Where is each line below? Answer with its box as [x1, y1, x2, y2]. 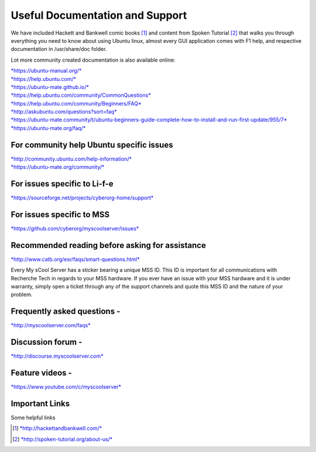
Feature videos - [11, 368, 73, 378]
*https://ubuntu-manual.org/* [11, 67, 82, 74]
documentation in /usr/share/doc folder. [11, 46, 107, 53]
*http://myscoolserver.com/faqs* [11, 322, 91, 329]
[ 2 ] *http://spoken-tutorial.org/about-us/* [12, 436, 113, 443]
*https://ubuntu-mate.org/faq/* [11, 124, 86, 131]
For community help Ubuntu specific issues [11, 140, 173, 149]
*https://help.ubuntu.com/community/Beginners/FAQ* [11, 100, 142, 107]
